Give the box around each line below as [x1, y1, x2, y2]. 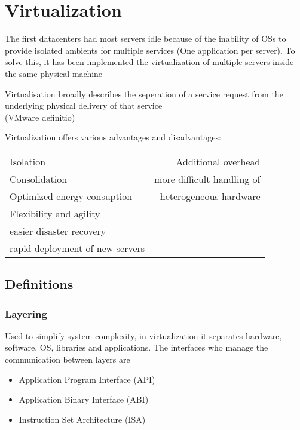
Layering [5, 306, 47, 321]
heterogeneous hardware [160, 189, 261, 203]
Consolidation [10, 171, 68, 186]
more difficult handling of [154, 171, 261, 186]
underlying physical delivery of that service [5, 99, 163, 112]
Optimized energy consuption [10, 189, 133, 203]
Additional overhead [176, 154, 261, 168]
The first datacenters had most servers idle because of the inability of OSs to [5, 32, 286, 45]
